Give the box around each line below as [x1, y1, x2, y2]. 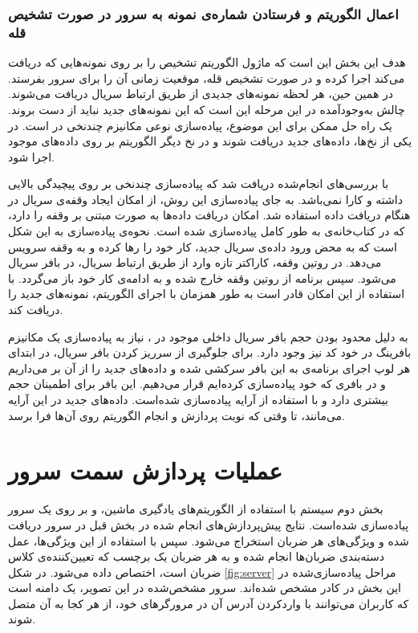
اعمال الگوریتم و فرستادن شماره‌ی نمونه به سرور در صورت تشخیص [8, 3, 399, 23]
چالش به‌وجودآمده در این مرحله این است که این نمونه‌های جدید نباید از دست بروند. [8, 100, 405, 117]
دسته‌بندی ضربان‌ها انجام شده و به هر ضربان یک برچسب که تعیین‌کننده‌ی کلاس [8, 548, 384, 565]
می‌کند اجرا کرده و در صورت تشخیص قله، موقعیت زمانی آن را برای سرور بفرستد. [8, 69, 405, 86]
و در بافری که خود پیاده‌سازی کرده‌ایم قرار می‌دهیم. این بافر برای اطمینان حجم [8, 375, 386, 392]
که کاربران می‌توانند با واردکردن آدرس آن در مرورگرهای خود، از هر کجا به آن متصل [8, 594, 409, 611]
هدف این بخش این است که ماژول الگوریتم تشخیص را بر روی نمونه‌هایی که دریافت [8, 54, 406, 71]
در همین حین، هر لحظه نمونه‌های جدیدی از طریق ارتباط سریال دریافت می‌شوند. [8, 85, 393, 102]
